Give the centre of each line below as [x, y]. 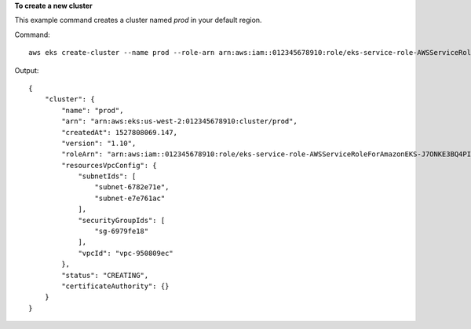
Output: [27, 70]
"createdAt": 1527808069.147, [120, 132]
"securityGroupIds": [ [122, 220]
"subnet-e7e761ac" [130, 198]
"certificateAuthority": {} [115, 286]
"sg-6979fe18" [122, 231]
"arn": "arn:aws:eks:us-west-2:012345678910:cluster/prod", [179, 121]
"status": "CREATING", [105, 275]
